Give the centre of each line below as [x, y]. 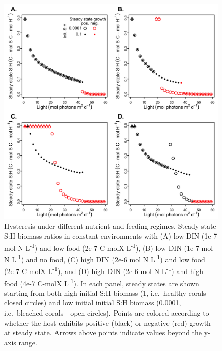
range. [28, 342]
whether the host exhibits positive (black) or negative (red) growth [107, 322]
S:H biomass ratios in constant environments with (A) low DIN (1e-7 [111, 236]
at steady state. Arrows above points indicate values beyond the [103, 333]
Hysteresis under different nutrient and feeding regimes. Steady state [110, 226]
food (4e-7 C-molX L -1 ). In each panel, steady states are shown [102, 282]
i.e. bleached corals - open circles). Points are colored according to [107, 312]
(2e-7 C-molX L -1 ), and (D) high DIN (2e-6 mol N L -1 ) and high [104, 270]
